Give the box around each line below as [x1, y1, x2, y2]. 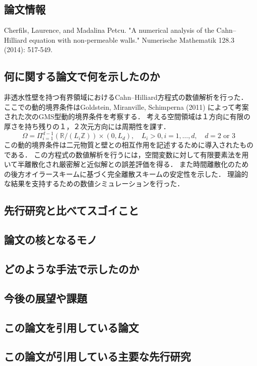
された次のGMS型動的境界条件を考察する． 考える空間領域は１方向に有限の [4, 111, 251, 122]
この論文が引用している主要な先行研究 [4, 349, 191, 364]
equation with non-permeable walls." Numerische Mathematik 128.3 [29, 34, 235, 45]
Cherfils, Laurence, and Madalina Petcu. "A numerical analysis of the [4, 25, 214, 35]
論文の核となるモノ [4, 232, 98, 247]
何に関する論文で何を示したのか [4, 69, 160, 84]
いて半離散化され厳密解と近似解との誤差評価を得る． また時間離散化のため [4, 159, 249, 169]
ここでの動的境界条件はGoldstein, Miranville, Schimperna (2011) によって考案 [4, 101, 249, 112]
